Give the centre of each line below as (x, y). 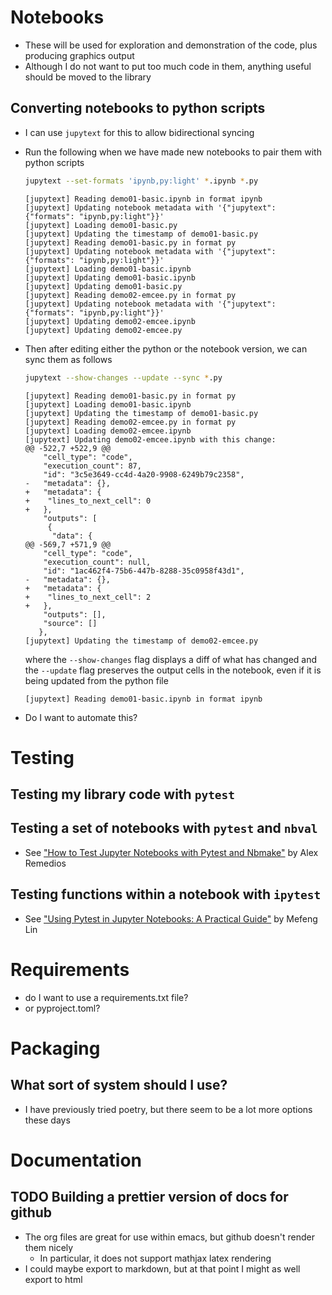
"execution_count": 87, (92, 466)
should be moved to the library (88, 77)
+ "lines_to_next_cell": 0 (88, 501)
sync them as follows (68, 359)
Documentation (76, 1160)
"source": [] (70, 623)
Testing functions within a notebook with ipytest (166, 894)
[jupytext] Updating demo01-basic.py (103, 286)
